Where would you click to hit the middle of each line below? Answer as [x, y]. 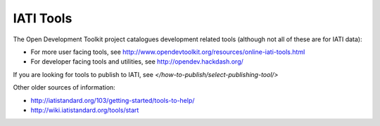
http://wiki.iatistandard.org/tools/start [85, 110]
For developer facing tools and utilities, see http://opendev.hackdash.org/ [137, 62]
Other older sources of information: [64, 87]
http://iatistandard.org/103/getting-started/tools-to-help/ [113, 100]
